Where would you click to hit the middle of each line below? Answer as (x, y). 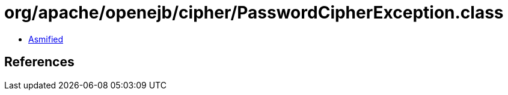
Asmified (46, 39)
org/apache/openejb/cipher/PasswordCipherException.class (254, 13)
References (39, 62)
